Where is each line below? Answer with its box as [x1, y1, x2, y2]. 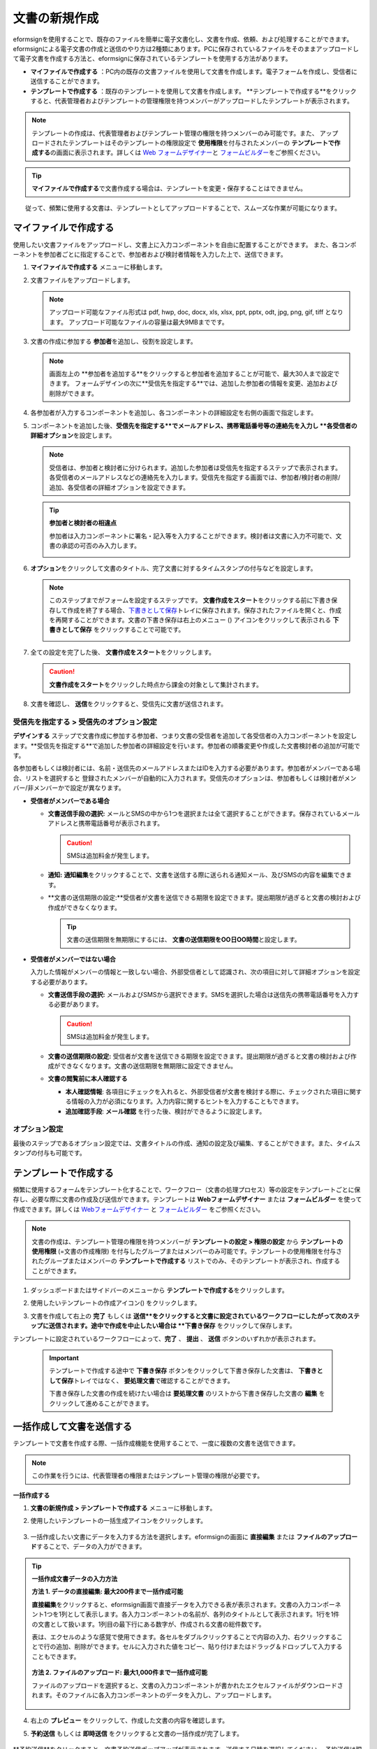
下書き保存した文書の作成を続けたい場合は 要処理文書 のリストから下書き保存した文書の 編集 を [49, 1389, 325, 1398]
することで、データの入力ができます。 [36, 1543, 146, 1551]
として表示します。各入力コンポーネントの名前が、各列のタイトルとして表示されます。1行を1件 [67, 1610, 340, 1619]
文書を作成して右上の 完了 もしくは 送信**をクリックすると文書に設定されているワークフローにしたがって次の [30, 1312, 348, 1320]
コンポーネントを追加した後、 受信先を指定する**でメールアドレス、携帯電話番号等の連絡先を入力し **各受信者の [30, 421, 357, 430]
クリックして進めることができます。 [49, 1399, 153, 1408]
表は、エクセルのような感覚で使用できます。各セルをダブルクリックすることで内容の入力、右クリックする [31, 1632, 337, 1641]
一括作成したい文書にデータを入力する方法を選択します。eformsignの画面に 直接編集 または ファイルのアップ [30, 1532, 346, 1541]
